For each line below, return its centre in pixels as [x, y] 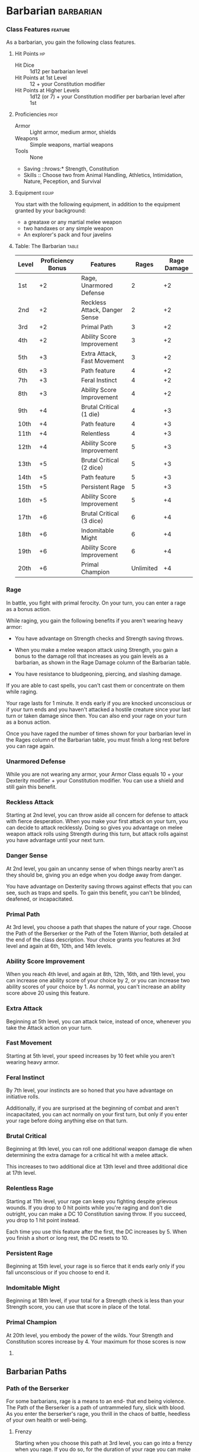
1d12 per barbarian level [59, 72]
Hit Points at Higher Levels [47, 91]
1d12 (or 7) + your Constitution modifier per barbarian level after [107, 97]
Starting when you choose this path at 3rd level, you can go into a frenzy [103, 1443]
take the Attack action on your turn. [49, 1027]
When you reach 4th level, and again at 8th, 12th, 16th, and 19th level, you [96, 974]
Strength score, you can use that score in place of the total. [78, 1307]
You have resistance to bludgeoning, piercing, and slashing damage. [98, 674]
